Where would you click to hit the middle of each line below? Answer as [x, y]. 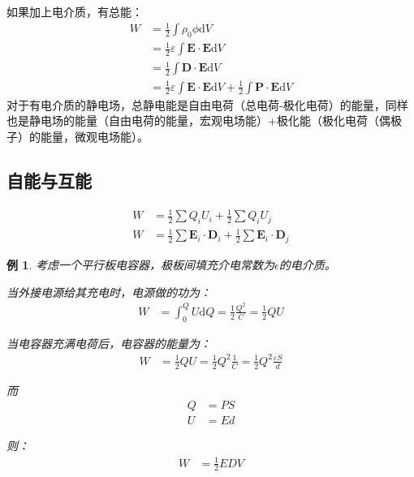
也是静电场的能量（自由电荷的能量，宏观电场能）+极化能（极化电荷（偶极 [204, 120]
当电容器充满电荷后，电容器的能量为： [109, 343]
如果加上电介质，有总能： [75, 11]
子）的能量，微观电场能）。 [78, 136]
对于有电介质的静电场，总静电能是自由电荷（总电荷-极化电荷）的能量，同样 [207, 104]
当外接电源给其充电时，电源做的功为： [109, 292]
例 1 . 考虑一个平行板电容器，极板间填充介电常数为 [140, 264]
